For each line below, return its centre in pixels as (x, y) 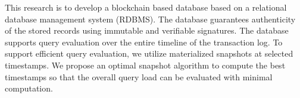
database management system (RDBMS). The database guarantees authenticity (150, 19)
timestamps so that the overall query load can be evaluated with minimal (139, 76)
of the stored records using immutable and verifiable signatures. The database (147, 30)
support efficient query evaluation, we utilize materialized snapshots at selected (149, 53)
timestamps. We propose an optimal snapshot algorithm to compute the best (145, 65)
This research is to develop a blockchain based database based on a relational (146, 7)
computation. (29, 88)
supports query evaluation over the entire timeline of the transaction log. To (144, 42)
